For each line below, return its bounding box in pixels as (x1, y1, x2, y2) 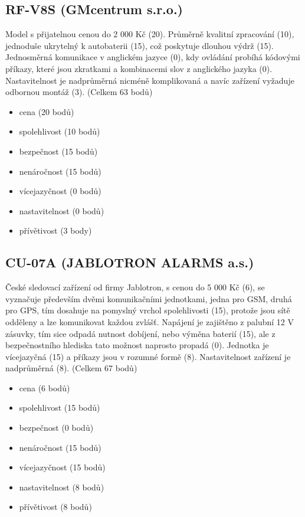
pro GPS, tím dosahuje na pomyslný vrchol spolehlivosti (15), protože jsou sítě (5, 304, 290, 316)
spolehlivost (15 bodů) (19, 401, 100, 414)
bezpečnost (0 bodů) (19, 421, 94, 434)
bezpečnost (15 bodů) (19, 145, 98, 157)
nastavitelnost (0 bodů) (19, 204, 104, 217)
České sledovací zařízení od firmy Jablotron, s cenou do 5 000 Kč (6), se (5, 281, 265, 293)
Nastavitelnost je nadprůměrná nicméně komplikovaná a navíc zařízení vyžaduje (5, 74, 294, 86)
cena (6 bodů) (19, 381, 70, 394)
